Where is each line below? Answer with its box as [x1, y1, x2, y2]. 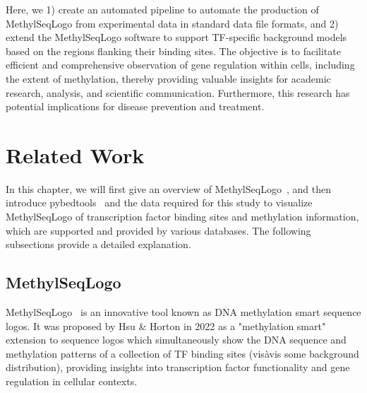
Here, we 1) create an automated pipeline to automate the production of [6, 2, 319, 16]
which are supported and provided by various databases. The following [6, 223, 311, 237]
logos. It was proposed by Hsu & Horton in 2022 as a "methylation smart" [6, 318, 326, 333]
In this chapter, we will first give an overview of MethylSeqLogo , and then [6, 181, 331, 196]
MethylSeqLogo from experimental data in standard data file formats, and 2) [6, 16, 339, 30]
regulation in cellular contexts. [6, 374, 138, 389]
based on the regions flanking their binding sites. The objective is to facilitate [6, 43, 341, 58]
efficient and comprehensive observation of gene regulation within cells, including [6, 57, 355, 72]
